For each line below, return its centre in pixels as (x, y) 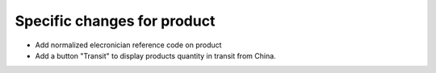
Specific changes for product (115, 21)
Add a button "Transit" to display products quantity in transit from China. (155, 55)
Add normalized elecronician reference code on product (128, 45)
